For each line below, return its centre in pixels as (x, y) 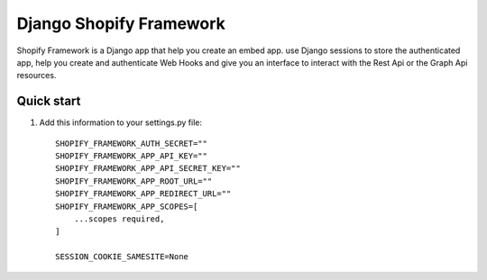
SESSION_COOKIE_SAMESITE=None (122, 257)
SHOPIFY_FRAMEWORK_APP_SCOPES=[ (127, 206)
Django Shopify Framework (121, 23)
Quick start (49, 101)
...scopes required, (119, 219)
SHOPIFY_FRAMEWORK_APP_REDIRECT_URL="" (143, 194)
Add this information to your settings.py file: (121, 122)
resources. (37, 76)
